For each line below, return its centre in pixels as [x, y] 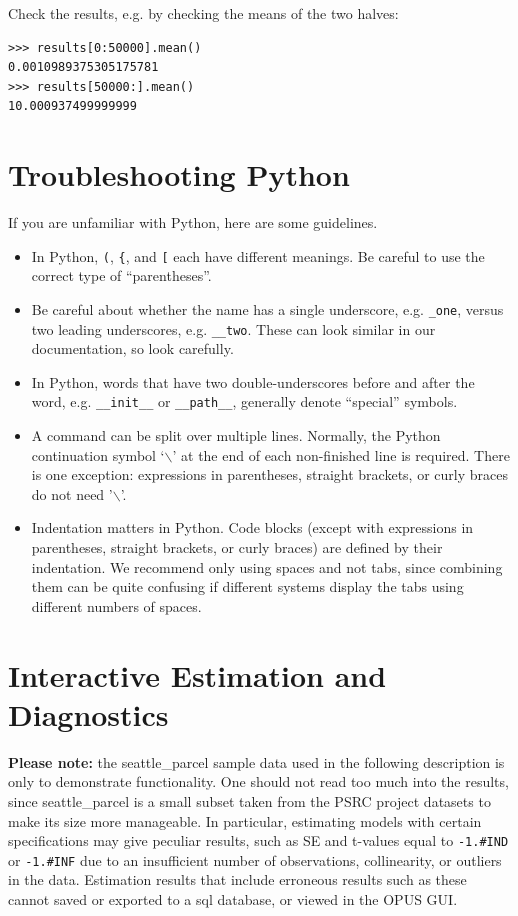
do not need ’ [72, 493]
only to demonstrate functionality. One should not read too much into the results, [258, 781]
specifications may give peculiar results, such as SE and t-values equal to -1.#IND [258, 840]
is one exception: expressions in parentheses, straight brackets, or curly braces [269, 474]
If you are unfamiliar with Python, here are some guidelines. [193, 222]
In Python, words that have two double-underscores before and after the [253, 381]
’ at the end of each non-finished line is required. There [341, 454]
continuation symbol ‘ [98, 454]
